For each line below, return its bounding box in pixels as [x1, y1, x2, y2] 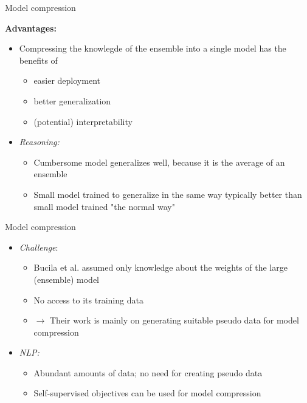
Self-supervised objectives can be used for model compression [33, 387, 261, 399]
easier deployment [33, 74, 100, 87]
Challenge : [19, 240, 58, 253]
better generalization [33, 94, 111, 107]
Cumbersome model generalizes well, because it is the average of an [33, 155, 285, 168]
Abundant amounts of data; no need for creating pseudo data [33, 366, 263, 379]
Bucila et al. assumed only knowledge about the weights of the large [33, 261, 288, 274]
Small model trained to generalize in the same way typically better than [33, 188, 302, 200]
